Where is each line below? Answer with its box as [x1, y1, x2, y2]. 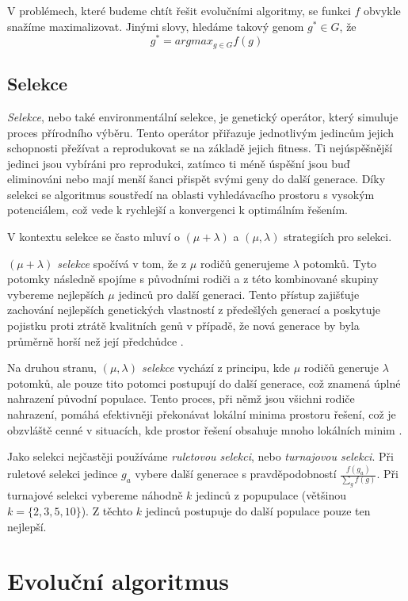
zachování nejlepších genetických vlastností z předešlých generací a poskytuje [7, 301, 380, 318]
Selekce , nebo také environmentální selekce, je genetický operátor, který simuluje [7, 108, 398, 124]
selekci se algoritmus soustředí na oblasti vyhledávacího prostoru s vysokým [7, 186, 375, 202]
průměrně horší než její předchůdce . [7, 332, 184, 349]
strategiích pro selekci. [284, 228, 392, 245]
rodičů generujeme [200, 255, 290, 271]
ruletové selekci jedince [7, 465, 118, 482]
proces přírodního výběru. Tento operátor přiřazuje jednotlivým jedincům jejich [7, 124, 395, 140]
